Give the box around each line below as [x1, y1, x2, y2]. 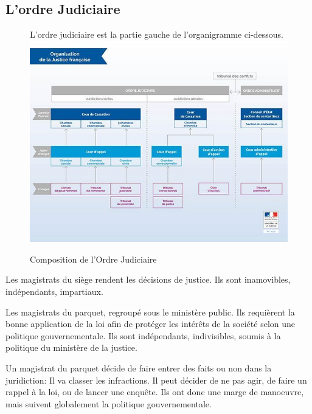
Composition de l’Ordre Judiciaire [30, 252, 157, 265]
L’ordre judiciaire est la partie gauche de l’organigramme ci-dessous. [30, 28, 283, 41]
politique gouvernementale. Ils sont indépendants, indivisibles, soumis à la [5, 329, 281, 342]
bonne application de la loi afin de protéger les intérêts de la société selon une [5, 317, 296, 330]
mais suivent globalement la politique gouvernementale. [5, 397, 212, 410]
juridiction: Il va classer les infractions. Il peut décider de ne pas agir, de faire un [5, 373, 307, 386]
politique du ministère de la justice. [5, 341, 137, 354]
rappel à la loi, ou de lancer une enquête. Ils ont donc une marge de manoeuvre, [5, 385, 304, 398]
